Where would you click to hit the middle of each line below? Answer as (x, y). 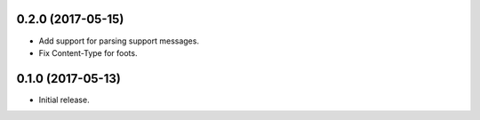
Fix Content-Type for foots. (88, 52)
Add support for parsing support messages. (119, 41)
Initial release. (64, 100)
